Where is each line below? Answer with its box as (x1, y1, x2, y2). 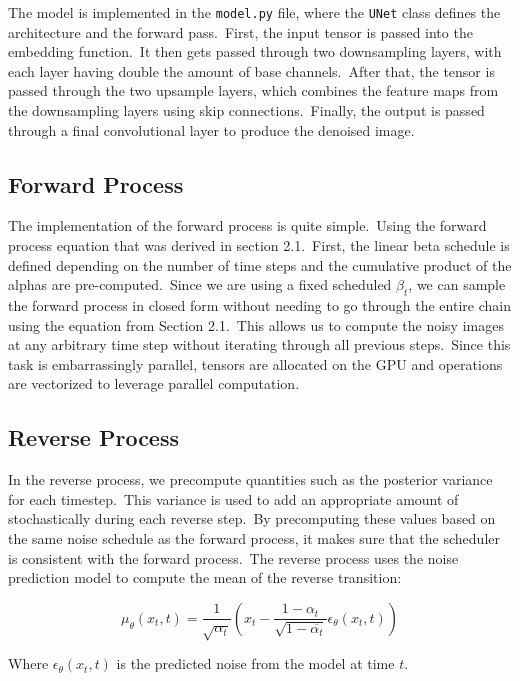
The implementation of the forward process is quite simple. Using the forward (8, 215, 487, 236)
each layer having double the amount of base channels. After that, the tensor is (8, 60, 495, 81)
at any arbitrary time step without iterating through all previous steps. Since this (8, 334, 511, 355)
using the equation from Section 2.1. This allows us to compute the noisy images (8, 314, 504, 335)
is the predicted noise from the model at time (116, 653, 395, 674)
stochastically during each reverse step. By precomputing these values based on (8, 508, 496, 529)
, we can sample (408, 274, 506, 295)
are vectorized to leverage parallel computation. (8, 373, 300, 394)
